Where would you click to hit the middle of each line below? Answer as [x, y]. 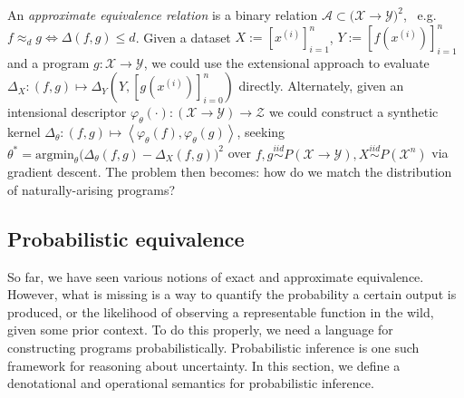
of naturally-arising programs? [92, 189]
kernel [24, 132]
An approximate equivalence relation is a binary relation [163, 15]
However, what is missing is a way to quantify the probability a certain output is [232, 294]
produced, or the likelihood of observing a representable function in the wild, [221, 311]
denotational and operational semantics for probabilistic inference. [191, 383]
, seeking [261, 132]
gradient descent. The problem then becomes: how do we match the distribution [230, 172]
